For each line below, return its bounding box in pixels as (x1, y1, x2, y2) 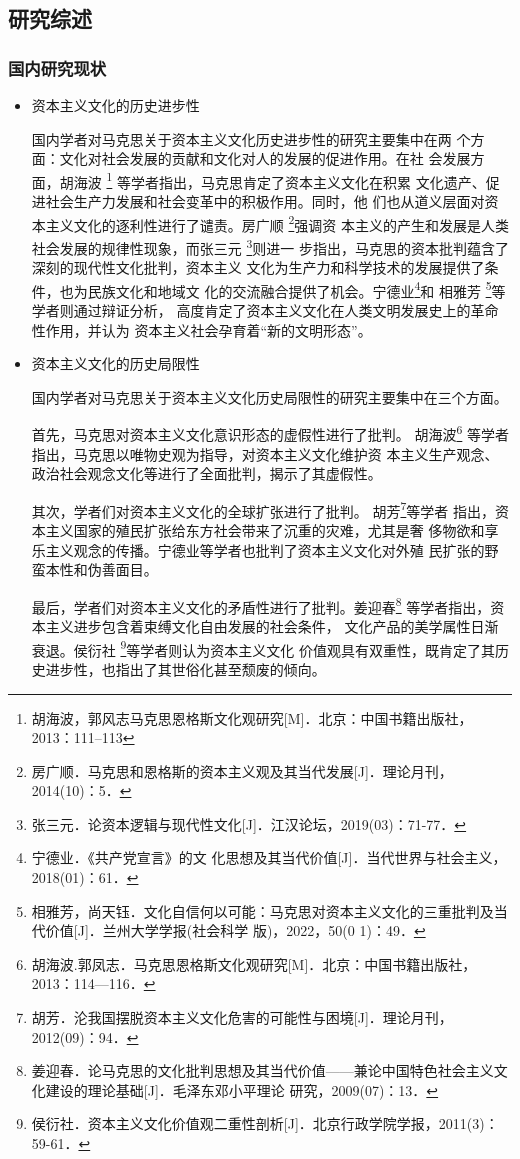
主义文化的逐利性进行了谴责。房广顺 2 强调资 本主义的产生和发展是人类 (45, 211, 509, 235)
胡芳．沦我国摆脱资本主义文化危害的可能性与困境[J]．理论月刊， (31, 1007, 453, 1028)
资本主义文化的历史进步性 (31, 95, 200, 115)
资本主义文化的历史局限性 (31, 353, 200, 374)
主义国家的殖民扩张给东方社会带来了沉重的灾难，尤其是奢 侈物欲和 (45, 520, 485, 541)
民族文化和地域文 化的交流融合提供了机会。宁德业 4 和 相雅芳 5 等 (87, 277, 506, 301)
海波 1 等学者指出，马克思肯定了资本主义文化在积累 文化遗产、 (73, 168, 486, 192)
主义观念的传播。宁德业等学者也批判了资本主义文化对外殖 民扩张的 (45, 539, 485, 560)
